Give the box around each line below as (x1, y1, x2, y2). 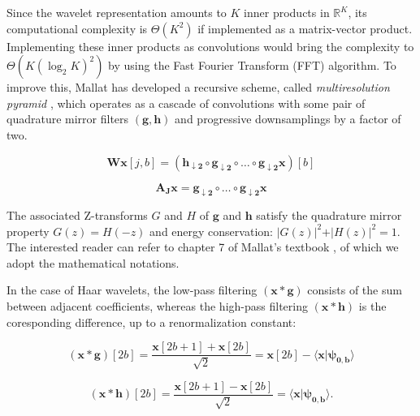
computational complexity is (6, 19, 148, 36)
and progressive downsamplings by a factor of (175, 110, 401, 127)
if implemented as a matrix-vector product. (197, 19, 413, 36)
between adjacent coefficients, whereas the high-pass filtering (6, 298, 308, 315)
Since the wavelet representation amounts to (6, 4, 227, 20)
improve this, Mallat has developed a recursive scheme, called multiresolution (6, 79, 390, 96)
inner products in (244, 4, 330, 20)
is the (358, 298, 387, 315)
